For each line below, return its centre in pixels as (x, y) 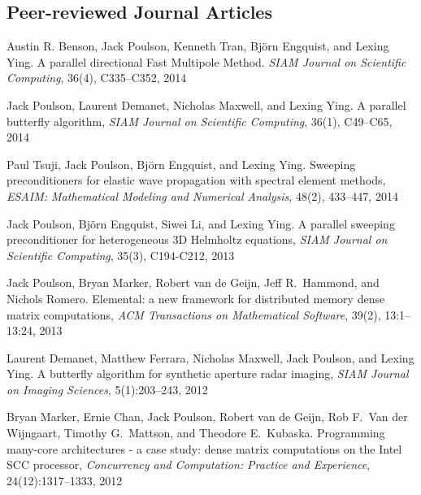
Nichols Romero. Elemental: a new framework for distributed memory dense (196, 298)
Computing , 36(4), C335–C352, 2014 (97, 78)
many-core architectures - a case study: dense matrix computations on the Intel (204, 448)
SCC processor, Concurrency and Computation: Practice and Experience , (189, 465)
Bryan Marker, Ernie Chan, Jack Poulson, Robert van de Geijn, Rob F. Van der (207, 417)
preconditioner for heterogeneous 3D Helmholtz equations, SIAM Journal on (197, 239)
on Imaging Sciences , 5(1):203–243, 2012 (107, 389)
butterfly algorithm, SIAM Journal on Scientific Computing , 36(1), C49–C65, (200, 121)
